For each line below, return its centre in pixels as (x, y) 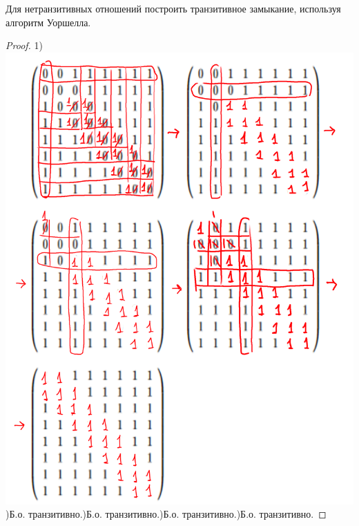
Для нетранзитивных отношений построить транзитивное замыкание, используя (173, 8)
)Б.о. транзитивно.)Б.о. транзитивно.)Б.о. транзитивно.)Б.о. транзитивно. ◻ (166, 514)
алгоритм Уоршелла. (48, 22)
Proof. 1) (24, 45)
